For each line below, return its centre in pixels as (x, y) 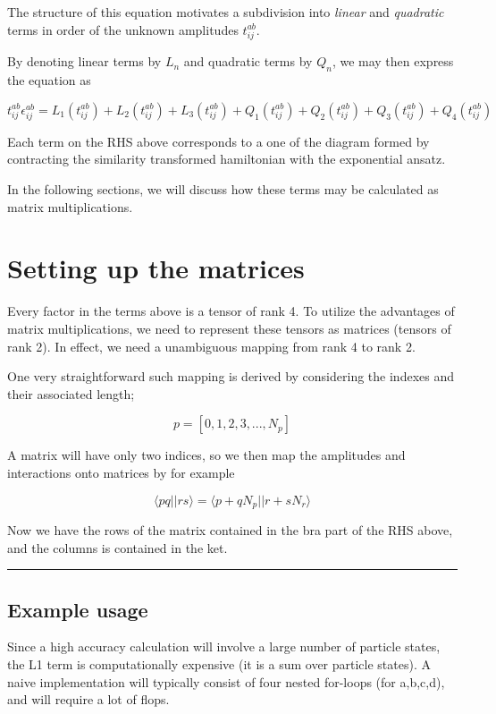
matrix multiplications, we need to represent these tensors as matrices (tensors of (229, 328)
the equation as (49, 80)
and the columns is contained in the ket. (118, 547)
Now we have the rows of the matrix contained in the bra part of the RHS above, (230, 529)
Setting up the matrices (156, 268)
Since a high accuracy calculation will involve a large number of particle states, (224, 646)
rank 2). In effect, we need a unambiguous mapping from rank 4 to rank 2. (211, 346)
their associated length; (71, 393)
